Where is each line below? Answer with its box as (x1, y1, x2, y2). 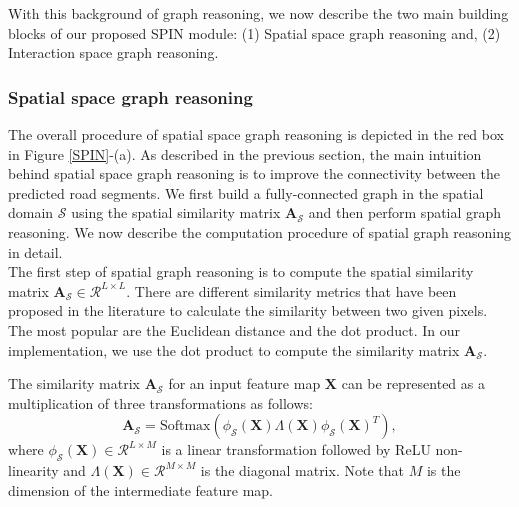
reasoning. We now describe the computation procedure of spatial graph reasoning (8, 221, 512, 242)
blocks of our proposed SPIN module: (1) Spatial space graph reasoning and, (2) (8, 22, 501, 43)
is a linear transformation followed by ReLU (161, 439, 431, 460)
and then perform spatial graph (308, 202, 502, 223)
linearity (8, 460, 59, 481)
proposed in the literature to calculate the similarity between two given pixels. (8, 300, 488, 321)
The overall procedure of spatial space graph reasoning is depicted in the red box (8, 124, 504, 144)
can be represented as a (341, 373, 485, 394)
